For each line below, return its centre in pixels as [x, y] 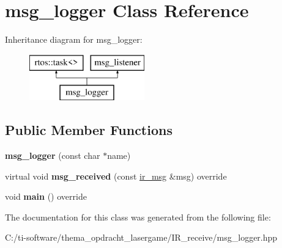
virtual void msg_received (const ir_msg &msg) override [116, 176]
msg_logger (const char [53, 155]
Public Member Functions [89, 130]
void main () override [46, 196]
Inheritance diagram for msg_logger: [74, 39]
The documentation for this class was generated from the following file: [138, 217]
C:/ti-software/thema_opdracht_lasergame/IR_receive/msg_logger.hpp [141, 237]
